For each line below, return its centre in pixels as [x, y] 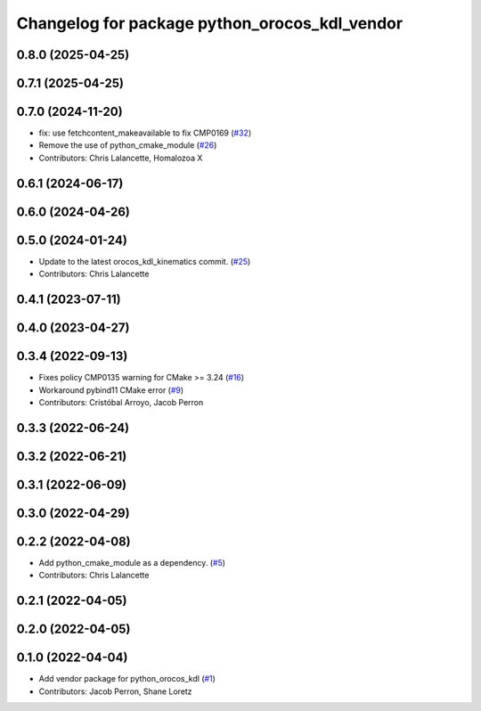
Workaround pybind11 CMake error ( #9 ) [111, 390]
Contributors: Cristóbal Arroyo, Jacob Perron [121, 402]
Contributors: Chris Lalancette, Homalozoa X [121, 158]
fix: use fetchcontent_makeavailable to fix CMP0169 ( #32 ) [145, 133]
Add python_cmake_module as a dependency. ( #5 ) [132, 562]
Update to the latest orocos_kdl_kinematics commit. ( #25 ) [145, 261]
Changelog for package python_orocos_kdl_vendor [210, 23]
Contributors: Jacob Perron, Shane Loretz [115, 691]
